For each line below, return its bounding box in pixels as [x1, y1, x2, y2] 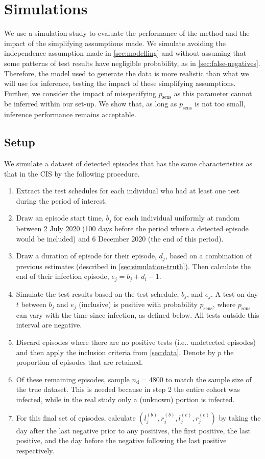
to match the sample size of [165, 374, 252, 384]
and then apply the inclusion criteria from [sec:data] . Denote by [16, 346, 215, 357]
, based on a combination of [165, 250, 252, 261]
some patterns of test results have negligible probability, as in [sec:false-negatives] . [4, 57, 260, 68]
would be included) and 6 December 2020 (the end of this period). [16, 233, 224, 244]
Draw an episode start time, [16, 212, 104, 223]
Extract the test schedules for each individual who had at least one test [16, 185, 240, 196]
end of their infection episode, [16, 271, 109, 281]
